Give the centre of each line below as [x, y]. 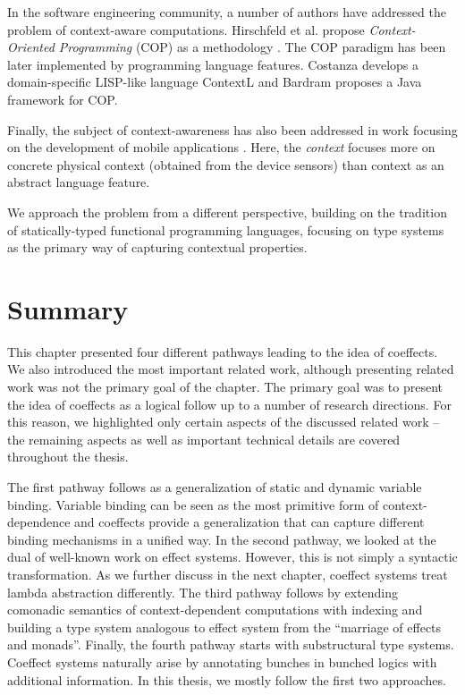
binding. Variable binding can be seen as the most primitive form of [193, 504]
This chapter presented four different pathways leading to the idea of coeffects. [223, 351]
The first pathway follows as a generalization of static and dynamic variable [215, 487]
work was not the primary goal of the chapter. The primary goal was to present [225, 387]
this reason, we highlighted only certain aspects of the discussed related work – [224, 422]
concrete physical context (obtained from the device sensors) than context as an [226, 164]
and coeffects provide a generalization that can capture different [249, 522]
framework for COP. [63, 99]
